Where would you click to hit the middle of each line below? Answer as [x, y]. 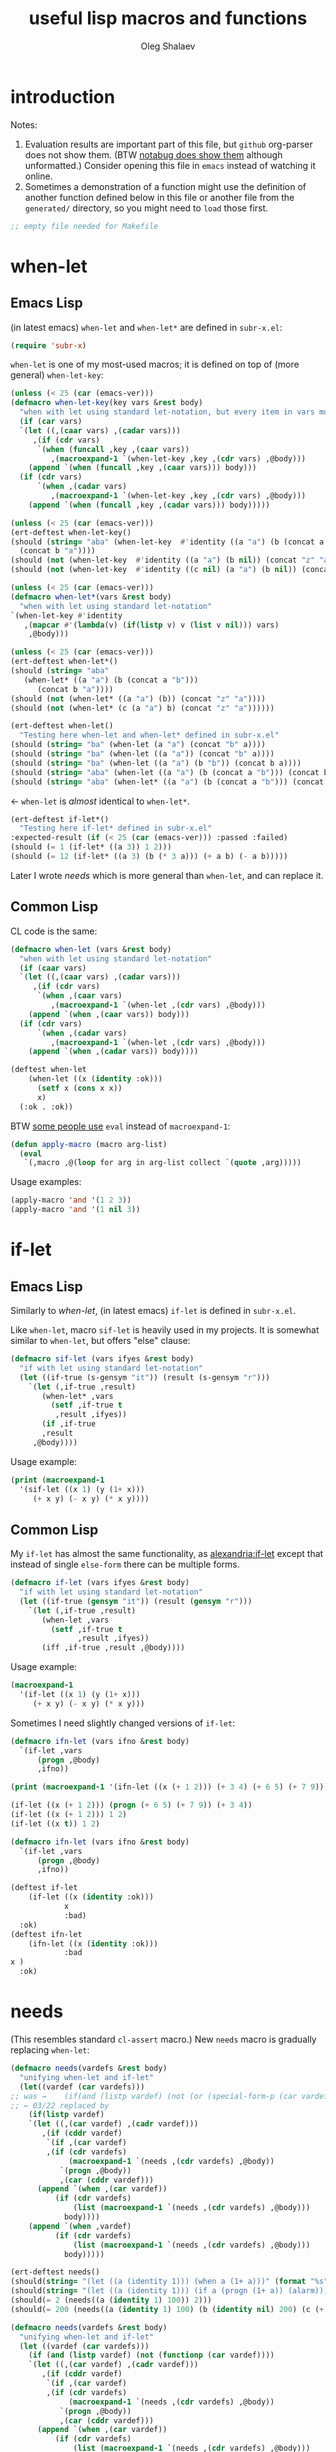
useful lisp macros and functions [168, 18]
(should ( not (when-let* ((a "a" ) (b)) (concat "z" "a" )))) [138, 698]
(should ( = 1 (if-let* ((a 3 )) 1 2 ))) [91, 847]
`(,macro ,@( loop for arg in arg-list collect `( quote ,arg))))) [162, 1163]
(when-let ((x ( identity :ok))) [95, 1079]
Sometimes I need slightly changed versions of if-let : [123, 1723]
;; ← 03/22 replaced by [60, 2105]
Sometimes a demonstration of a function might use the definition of [165, 186]
